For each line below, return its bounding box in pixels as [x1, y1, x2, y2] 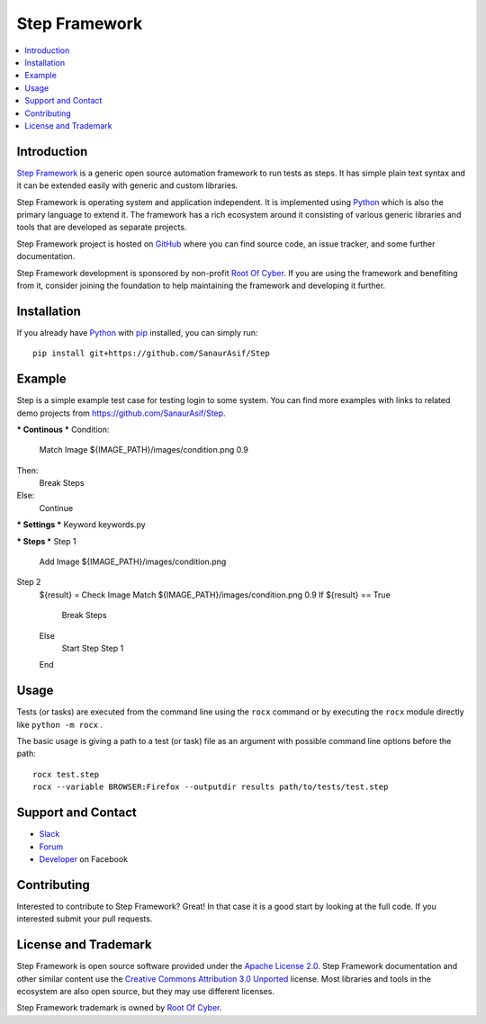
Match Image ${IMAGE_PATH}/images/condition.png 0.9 [39, 445, 249, 455]
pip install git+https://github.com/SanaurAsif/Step [32, 348, 270, 359]
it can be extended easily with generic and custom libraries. [16, 180, 238, 191]
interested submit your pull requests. [16, 913, 153, 924]
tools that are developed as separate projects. [16, 221, 187, 233]
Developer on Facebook [39, 853, 129, 864]
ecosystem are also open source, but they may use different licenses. [16, 985, 274, 996]
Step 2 [16, 577, 41, 588]
